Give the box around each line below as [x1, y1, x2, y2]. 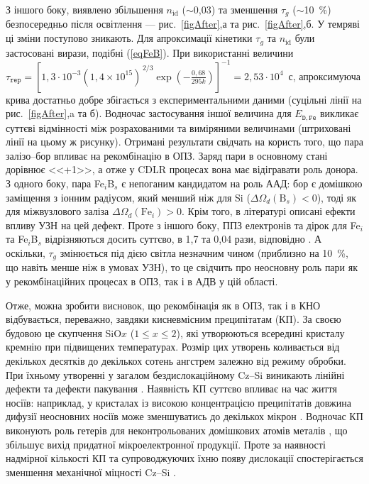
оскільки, [6, 245, 45, 260]
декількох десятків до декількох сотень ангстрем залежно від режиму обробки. [6, 353, 346, 368]
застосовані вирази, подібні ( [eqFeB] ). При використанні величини [6, 45, 294, 60]
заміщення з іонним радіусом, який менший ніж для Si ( [6, 189, 250, 204]
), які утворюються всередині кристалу [176, 325, 345, 340]
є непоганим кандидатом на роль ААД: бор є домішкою [121, 176, 363, 191]
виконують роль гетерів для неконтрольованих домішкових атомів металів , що [6, 422, 348, 437]
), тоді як [316, 189, 357, 204]
